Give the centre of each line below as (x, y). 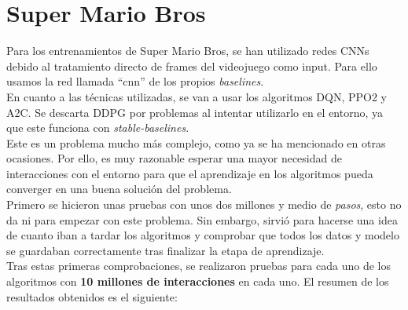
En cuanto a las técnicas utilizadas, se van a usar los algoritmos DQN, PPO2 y (197, 96)
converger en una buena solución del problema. (119, 189)
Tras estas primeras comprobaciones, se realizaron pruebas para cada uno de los (198, 266)
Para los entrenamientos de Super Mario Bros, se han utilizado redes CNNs (188, 51)
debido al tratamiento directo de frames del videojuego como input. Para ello (192, 66)
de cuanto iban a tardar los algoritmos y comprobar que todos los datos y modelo (203, 235)
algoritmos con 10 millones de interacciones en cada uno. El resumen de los (198, 281)
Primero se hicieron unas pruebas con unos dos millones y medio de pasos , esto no (204, 204)
